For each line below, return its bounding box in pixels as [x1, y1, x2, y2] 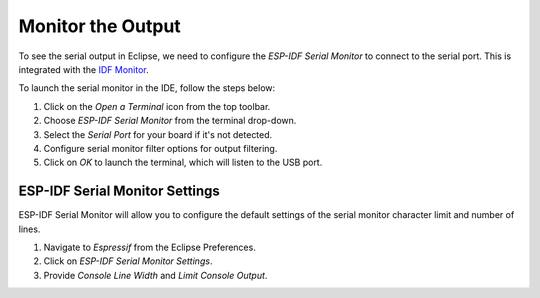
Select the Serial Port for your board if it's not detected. [43, 128, 273, 140]
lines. [18, 223, 41, 235]
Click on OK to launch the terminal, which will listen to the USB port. [43, 156, 323, 169]
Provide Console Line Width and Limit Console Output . [43, 269, 268, 281]
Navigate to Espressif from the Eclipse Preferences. [43, 241, 257, 253]
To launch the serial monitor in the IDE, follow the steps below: [18, 82, 276, 94]
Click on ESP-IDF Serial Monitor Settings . [43, 255, 213, 267]
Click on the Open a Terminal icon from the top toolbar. [43, 100, 271, 112]
